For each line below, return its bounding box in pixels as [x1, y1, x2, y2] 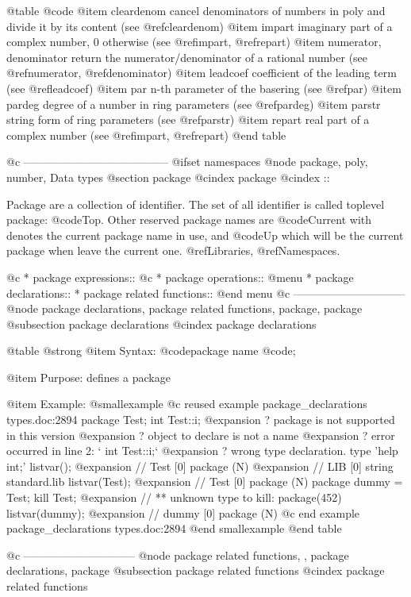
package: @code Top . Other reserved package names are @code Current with [6, 211, 372, 228]
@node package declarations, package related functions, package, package [6, 300, 363, 317]
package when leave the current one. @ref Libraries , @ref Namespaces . [6, 242, 340, 259]
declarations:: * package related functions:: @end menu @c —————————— [6, 284, 405, 301]
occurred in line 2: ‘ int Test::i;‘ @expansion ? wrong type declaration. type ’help [6, 442, 398, 459]
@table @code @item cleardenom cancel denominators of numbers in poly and [6, 2, 386, 18]
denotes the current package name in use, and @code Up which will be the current [6, 226, 404, 243]
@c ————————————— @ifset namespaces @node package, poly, [6, 153, 368, 170]
